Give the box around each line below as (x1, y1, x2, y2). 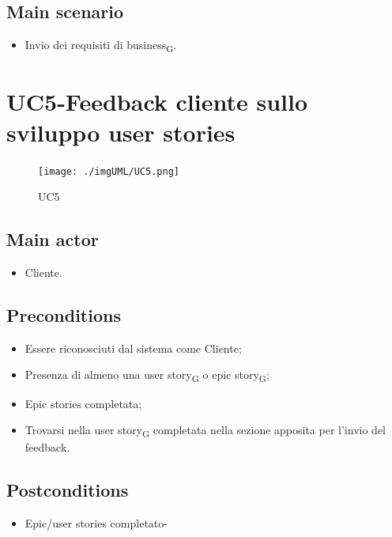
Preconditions (6, 303, 121, 327)
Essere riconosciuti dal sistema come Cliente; (24, 339, 242, 356)
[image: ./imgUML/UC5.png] (38, 165, 179, 177)
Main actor (6, 227, 99, 251)
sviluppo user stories (6, 115, 236, 148)
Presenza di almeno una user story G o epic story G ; (24, 366, 269, 385)
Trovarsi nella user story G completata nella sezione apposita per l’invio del (24, 422, 386, 440)
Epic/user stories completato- (24, 515, 168, 531)
